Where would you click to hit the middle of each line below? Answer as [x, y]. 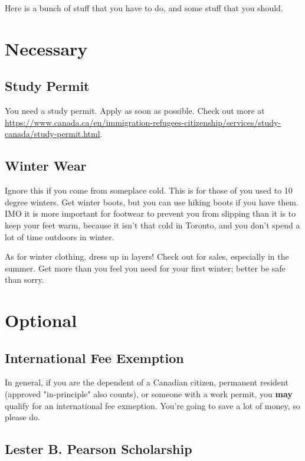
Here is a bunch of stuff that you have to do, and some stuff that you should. [144, 8]
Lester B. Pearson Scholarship [99, 449]
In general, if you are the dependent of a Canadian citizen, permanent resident [147, 382]
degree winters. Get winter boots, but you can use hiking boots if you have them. [152, 202]
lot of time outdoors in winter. [60, 236]
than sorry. [24, 279]
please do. [22, 417]
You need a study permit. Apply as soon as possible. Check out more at [135, 111]
